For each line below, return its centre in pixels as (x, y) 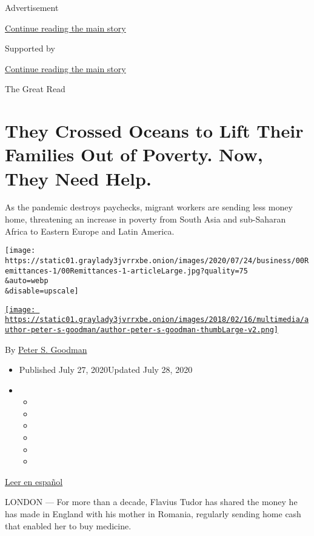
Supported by (30, 48)
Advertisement (32, 7)
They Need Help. (78, 178)
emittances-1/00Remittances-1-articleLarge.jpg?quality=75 (126, 271)
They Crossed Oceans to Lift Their (154, 131)
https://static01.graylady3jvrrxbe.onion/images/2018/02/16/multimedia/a (157, 320)
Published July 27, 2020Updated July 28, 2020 (106, 370)
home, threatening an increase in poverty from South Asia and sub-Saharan (145, 219)
